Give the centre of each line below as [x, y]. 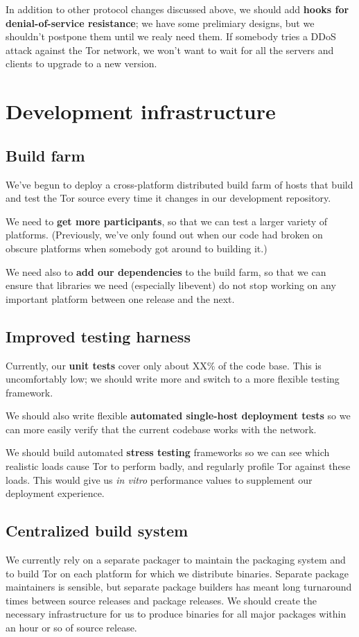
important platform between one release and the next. [120, 298]
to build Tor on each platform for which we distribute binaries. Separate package [177, 573]
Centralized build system [97, 531]
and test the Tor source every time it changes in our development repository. [168, 198]
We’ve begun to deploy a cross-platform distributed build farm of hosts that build [179, 184]
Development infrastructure [141, 111]
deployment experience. [55, 493]
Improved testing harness [98, 336]
